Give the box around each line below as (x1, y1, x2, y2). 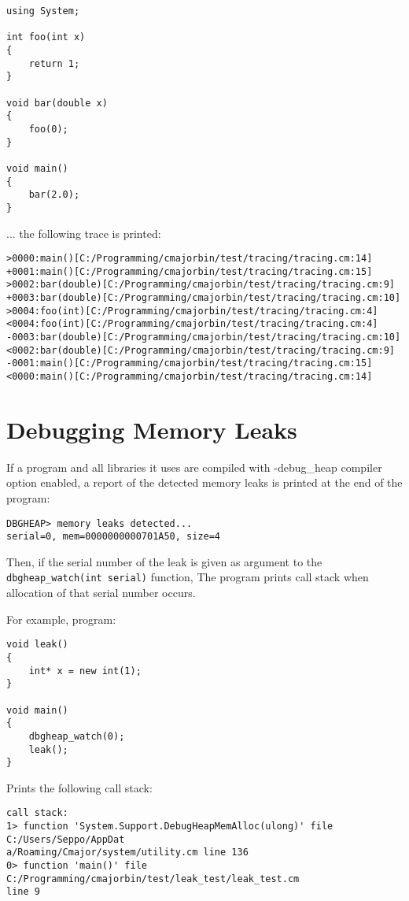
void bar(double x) (6, 97, 108, 109)
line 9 (6, 886, 40, 898)
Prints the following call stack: (6, 779, 153, 795)
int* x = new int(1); (28, 665, 142, 677)
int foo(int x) (6, 32, 86, 43)
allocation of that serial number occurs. (6, 584, 196, 601)
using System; (6, 6, 80, 17)
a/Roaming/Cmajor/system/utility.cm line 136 (6, 847, 249, 858)
